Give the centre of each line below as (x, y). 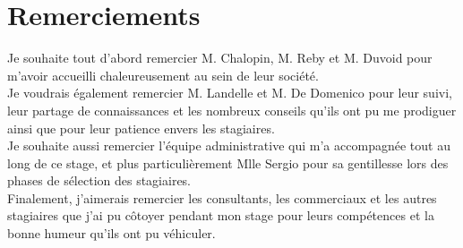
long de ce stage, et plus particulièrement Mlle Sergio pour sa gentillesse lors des (228, 162)
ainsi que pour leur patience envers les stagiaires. (141, 128)
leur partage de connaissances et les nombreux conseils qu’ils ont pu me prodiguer (232, 110)
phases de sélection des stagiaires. (99, 180)
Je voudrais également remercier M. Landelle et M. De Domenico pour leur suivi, (230, 93)
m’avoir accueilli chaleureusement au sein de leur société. (163, 75)
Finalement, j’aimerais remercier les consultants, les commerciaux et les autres (222, 197)
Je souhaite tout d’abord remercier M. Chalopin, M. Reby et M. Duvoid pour (220, 58)
